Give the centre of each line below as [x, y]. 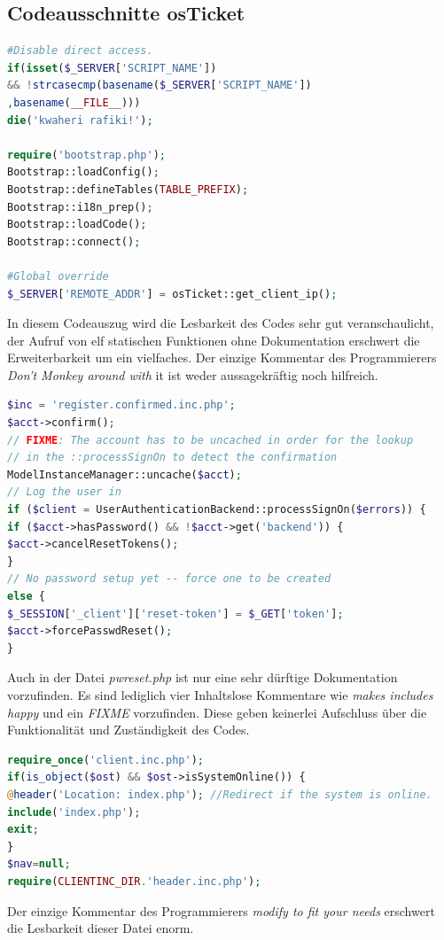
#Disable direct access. [80, 51]
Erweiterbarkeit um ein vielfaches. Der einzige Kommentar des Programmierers [222, 357]
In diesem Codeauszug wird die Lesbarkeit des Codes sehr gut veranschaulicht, [221, 323]
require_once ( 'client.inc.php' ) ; [105, 760]
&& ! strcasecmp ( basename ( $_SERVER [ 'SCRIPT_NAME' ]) [160, 85]
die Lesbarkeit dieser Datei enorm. [101, 928]
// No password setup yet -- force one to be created [169, 579]
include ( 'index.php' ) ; [74, 812]
